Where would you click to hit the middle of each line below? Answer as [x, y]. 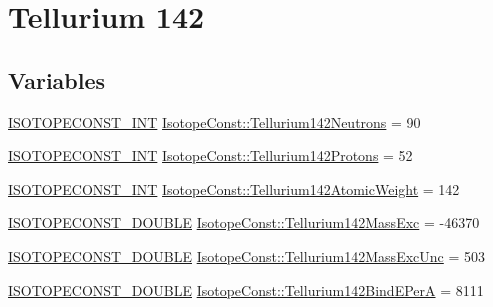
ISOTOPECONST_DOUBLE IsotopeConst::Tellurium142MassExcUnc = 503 [246, 255]
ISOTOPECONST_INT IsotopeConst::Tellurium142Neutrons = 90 [214, 121]
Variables [57, 79]
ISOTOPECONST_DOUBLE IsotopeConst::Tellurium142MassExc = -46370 [244, 222]
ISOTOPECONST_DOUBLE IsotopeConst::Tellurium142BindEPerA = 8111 [246, 289]
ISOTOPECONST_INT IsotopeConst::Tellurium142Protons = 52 [210, 155]
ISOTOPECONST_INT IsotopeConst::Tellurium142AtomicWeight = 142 [234, 188]
